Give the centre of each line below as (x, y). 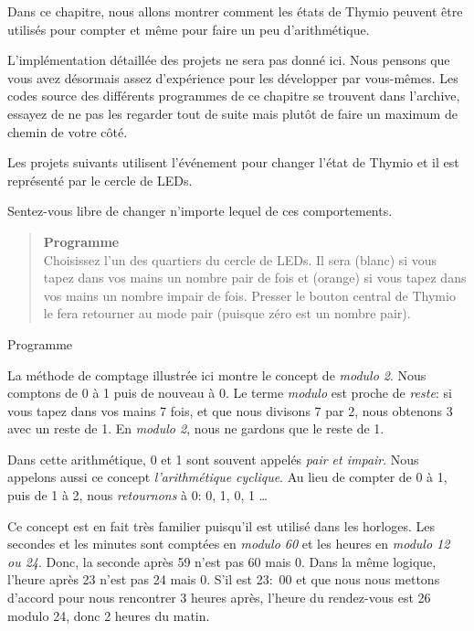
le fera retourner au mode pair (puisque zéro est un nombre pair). (227, 313)
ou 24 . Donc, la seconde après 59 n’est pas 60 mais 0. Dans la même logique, (222, 561)
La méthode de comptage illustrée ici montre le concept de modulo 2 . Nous (217, 374)
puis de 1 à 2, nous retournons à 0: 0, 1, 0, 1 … (138, 495)
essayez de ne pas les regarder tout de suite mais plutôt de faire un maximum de (232, 113)
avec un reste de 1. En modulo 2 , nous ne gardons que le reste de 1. (196, 428)
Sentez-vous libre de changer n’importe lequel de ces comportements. (200, 211)
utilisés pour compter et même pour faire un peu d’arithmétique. (189, 29)
